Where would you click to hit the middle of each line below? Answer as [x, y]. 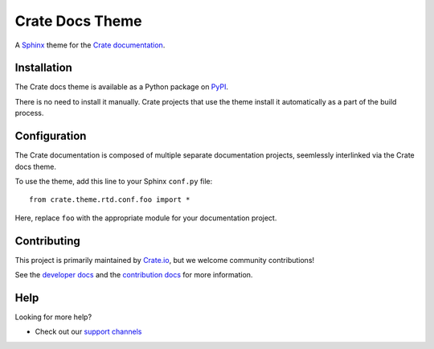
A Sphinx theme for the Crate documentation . [90, 45]
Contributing [47, 241]
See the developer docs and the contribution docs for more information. [134, 275]
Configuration [51, 136]
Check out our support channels [88, 332]
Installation [43, 68]
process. [29, 113]
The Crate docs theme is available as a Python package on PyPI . [122, 87]
